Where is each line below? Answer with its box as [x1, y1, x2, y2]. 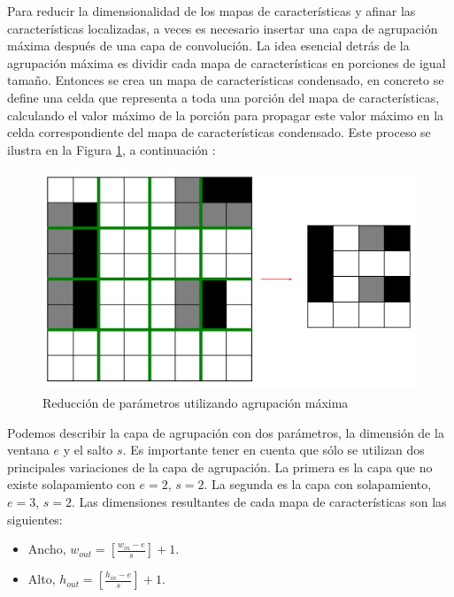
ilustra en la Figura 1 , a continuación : [7, 140, 216, 158]
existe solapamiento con [7, 475, 135, 494]
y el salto [63, 440, 113, 459]
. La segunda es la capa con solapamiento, [204, 475, 432, 494]
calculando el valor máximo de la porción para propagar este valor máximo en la [7, 105, 444, 124]
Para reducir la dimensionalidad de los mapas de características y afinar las [7, 2, 416, 19]
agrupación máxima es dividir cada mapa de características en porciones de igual [7, 53, 446, 72]
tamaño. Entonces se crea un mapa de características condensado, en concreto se [7, 71, 444, 89]
